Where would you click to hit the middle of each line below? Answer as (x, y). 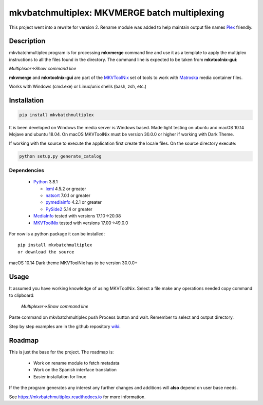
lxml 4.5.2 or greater (66, 189)
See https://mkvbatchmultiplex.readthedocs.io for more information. (77, 397)
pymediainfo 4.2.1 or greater (74, 202)
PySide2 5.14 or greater (69, 209)
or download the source (46, 252)
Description (27, 41)
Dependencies (27, 171)
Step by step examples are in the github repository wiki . (65, 326)
